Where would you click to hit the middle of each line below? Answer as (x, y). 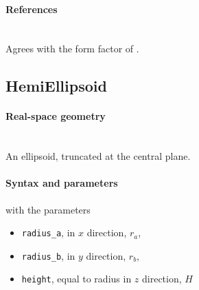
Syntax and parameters (62, 183)
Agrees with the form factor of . (72, 49)
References (32, 9)
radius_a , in (48, 232)
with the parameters (48, 209)
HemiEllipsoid (56, 86)
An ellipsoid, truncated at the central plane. (98, 156)
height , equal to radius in (77, 279)
